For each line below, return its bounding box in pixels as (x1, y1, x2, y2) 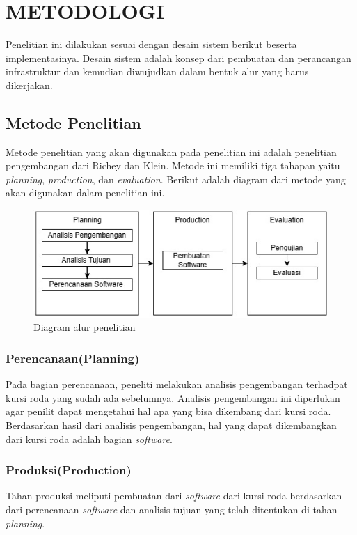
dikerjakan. (6, 77, 53, 92)
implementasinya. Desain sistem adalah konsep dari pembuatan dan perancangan (6, 50, 351, 65)
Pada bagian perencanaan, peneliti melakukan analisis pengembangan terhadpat (6, 377, 348, 391)
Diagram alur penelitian (33, 320, 136, 334)
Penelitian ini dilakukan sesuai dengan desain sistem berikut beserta (6, 37, 297, 52)
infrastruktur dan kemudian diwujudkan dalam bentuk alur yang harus (6, 64, 309, 79)
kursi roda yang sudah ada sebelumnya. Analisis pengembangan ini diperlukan (6, 390, 340, 405)
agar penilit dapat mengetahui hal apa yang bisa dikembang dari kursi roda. (6, 404, 331, 419)
